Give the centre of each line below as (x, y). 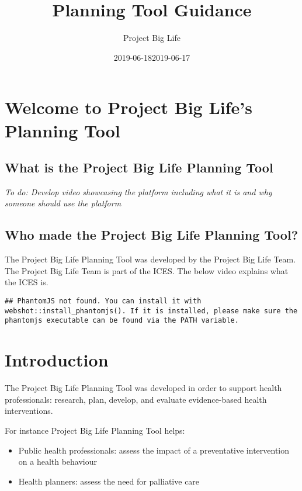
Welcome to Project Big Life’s (129, 107)
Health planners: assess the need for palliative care (109, 481)
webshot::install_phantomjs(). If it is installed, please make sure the (151, 311)
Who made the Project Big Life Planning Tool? (152, 235)
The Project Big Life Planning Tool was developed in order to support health (143, 388)
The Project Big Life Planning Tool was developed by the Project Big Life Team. (150, 259)
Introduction (57, 360)
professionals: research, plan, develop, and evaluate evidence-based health (136, 399)
